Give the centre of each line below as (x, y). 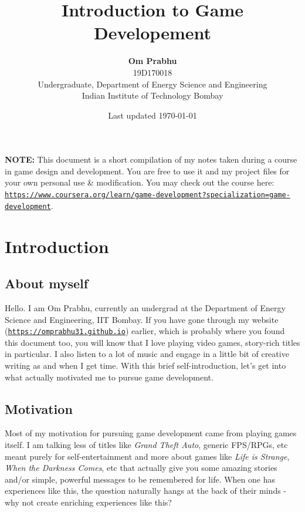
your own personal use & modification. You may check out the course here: (140, 182)
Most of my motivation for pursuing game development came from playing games (151, 433)
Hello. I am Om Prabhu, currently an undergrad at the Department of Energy (145, 307)
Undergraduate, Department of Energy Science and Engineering (152, 84)
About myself (47, 283)
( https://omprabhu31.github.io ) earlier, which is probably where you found (145, 331)
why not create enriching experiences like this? (88, 502)
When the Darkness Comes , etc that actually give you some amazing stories (141, 468)
